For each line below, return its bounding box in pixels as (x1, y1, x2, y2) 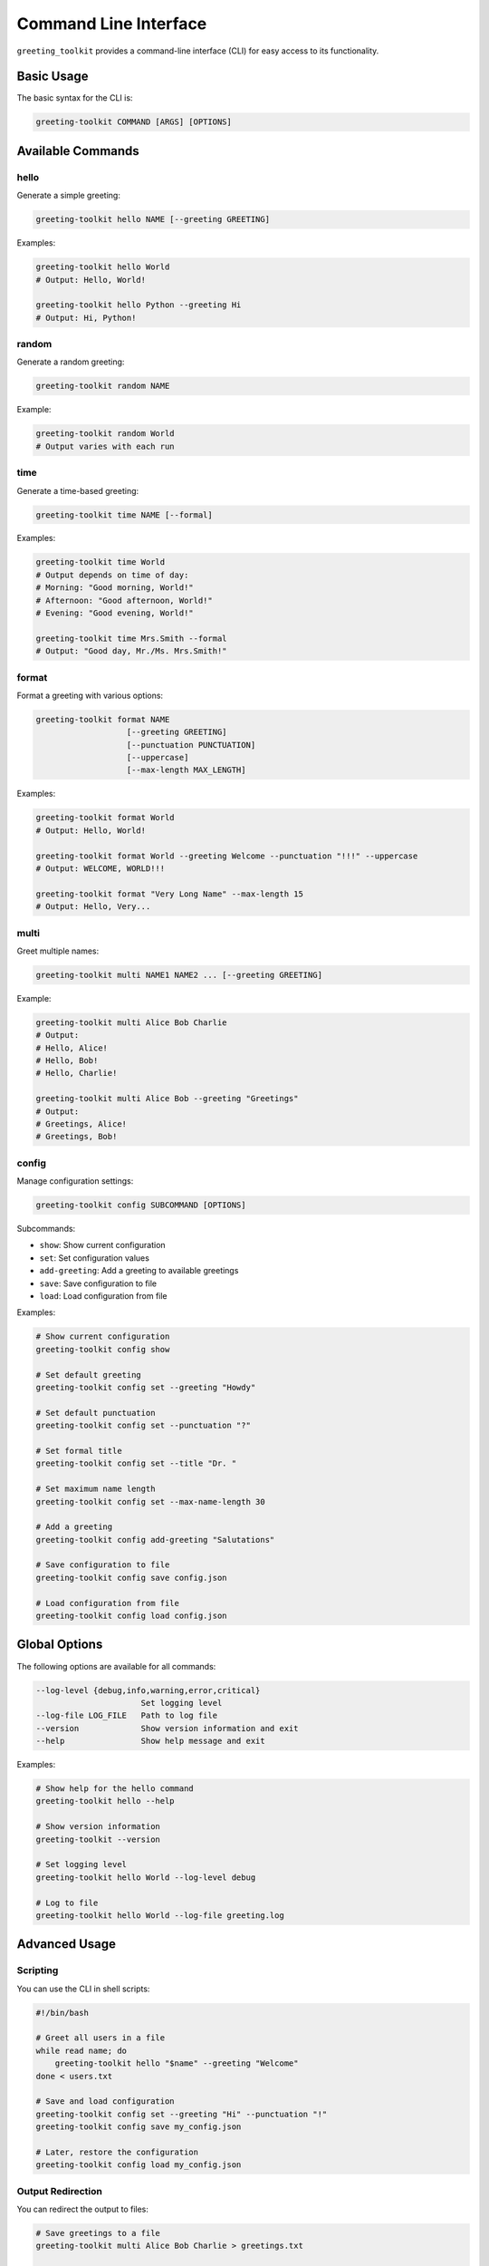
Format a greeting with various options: (16, 690, 163, 701)
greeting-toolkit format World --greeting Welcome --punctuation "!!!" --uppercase (35, 850, 418, 861)
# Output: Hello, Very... (35, 902, 151, 912)
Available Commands (16, 143, 139, 159)
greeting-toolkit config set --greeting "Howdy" (35, 1382, 256, 1392)
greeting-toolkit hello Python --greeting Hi (35, 300, 242, 310)
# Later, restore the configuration (35, 2146, 199, 2157)
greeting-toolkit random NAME (35, 381, 170, 392)
